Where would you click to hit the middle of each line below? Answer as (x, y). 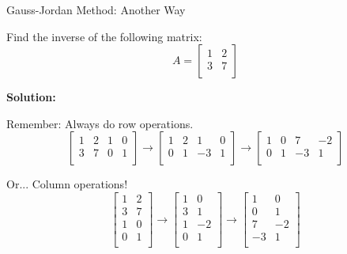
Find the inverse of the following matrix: (104, 36)
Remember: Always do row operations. (100, 123)
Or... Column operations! (67, 184)
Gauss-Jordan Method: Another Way (96, 9)
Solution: (31, 97)
